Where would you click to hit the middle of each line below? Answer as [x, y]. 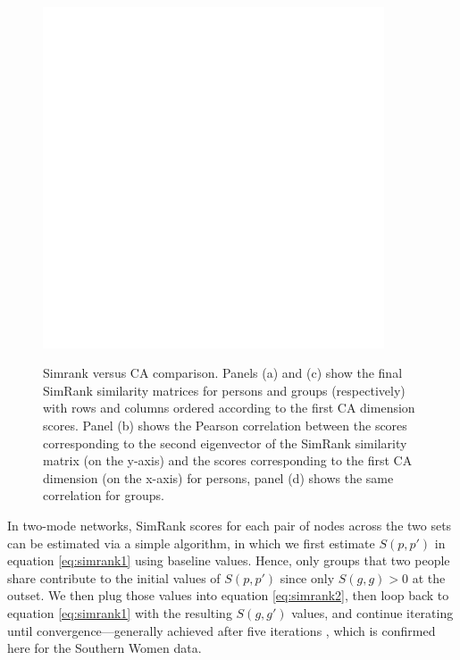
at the [429, 577]
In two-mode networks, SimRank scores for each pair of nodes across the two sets [230, 525]
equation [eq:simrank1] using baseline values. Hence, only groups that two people [229, 560]
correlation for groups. [104, 495]
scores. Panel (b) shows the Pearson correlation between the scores [225, 425]
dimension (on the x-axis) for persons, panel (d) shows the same [218, 477]
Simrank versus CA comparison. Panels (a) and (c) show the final [223, 373]
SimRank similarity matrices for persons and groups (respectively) [224, 390]
